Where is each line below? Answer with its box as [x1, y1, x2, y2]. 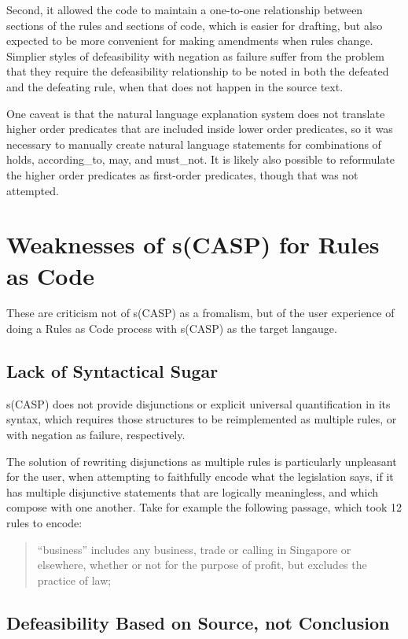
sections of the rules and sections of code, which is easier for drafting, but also [6, 17, 383, 33]
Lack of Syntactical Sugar [6, 359, 219, 383]
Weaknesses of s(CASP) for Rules [6, 228, 380, 260]
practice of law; [37, 571, 112, 588]
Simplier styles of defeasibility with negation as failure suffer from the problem [6, 47, 384, 64]
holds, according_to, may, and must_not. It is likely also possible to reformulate [6, 151, 395, 168]
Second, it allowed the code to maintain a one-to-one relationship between [6, 2, 363, 17]
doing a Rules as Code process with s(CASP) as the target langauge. [6, 320, 337, 337]
